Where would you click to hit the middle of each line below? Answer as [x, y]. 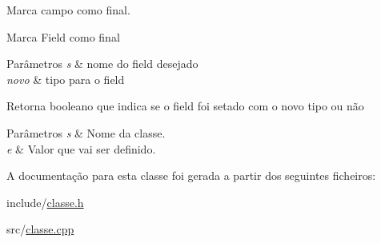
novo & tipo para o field [66, 79]
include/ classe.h [45, 202]
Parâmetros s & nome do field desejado [102, 64]
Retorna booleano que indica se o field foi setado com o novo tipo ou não [185, 106]
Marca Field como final [63, 36]
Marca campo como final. [68, 10]
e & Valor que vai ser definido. [81, 148]
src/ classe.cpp [40, 229]
